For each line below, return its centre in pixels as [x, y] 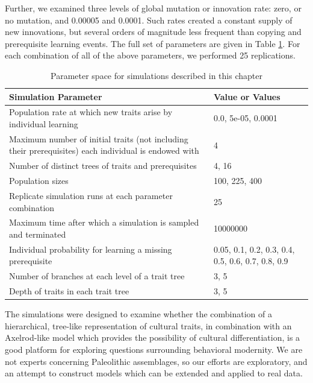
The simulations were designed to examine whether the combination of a [138, 314]
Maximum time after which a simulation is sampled [104, 222]
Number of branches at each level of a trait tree [97, 276]
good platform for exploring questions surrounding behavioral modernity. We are [154, 349]
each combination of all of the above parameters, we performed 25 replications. [150, 55]
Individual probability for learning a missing [91, 249]
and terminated [38, 234]
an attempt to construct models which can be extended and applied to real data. [154, 373]
